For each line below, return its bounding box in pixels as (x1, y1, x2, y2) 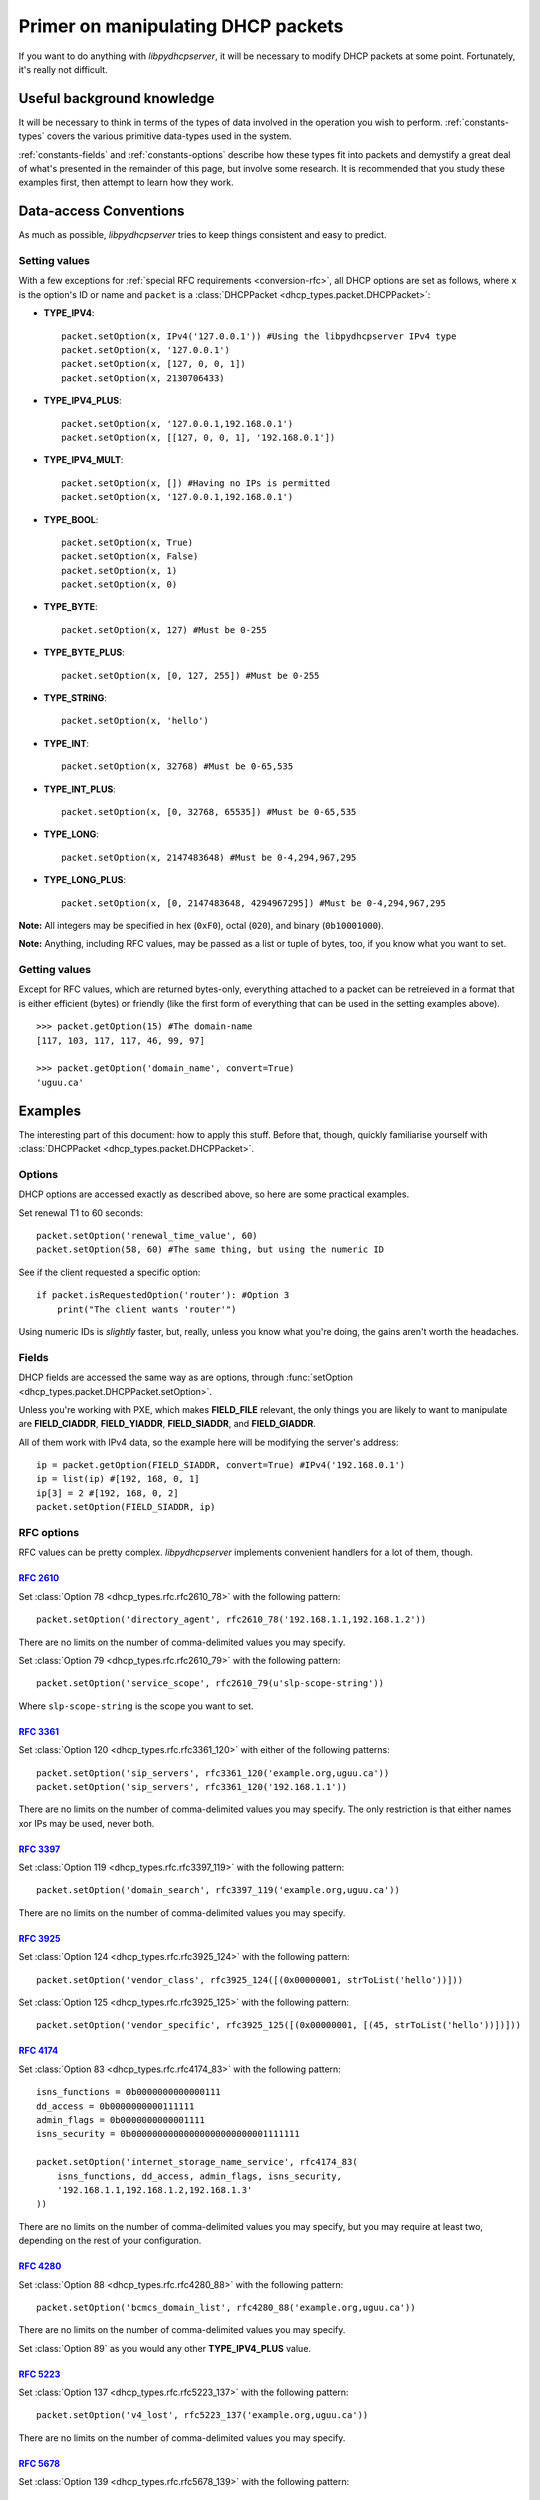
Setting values (18, 254, 90, 268)
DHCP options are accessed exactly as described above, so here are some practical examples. (18, 1188, 410, 1200)
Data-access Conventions (18, 203, 185, 220)
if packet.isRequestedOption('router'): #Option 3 (36, 1290, 290, 1301)
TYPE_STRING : (43, 692, 107, 704)
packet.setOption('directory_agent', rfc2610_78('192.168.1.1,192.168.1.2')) (36, 1614, 427, 1625)
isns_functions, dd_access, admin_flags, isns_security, (56, 2170, 342, 2182)
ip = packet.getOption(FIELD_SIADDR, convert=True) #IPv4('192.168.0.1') (36, 1460, 406, 1471)
